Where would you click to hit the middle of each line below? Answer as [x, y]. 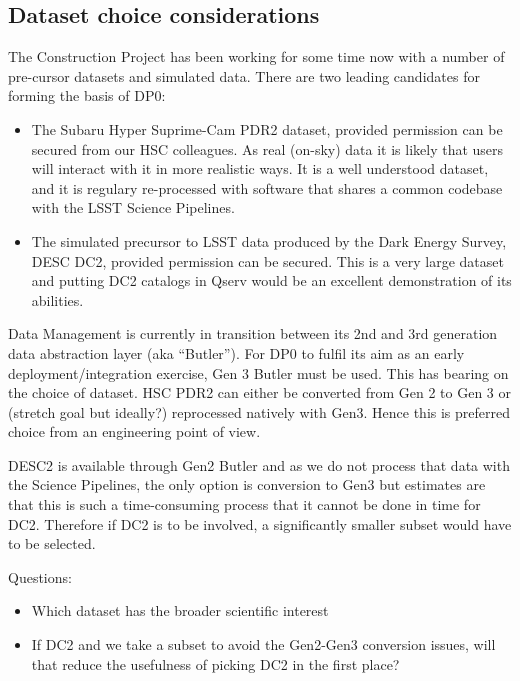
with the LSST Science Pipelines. [133, 207]
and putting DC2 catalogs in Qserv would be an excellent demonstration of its [271, 280]
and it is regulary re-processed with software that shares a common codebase [267, 187]
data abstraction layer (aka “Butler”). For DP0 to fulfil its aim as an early [236, 352]
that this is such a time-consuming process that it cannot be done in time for [244, 504]
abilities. [57, 299]
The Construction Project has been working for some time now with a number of [256, 56]
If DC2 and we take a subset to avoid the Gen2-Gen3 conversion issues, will [263, 644]
